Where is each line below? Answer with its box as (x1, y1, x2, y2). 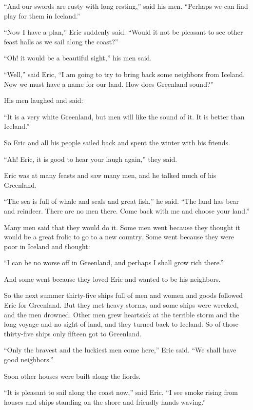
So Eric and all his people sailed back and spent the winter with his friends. (4, 137, 230, 147)
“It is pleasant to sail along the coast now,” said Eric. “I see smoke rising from (4, 387, 238, 397)
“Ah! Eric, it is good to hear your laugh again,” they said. (4, 154, 177, 164)
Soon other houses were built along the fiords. (4, 371, 141, 381)
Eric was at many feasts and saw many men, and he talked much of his (4, 170, 216, 180)
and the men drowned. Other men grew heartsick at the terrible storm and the (4, 309, 239, 319)
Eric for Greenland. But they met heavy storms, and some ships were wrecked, (4, 300, 239, 310)
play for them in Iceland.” (4, 10, 80, 20)
